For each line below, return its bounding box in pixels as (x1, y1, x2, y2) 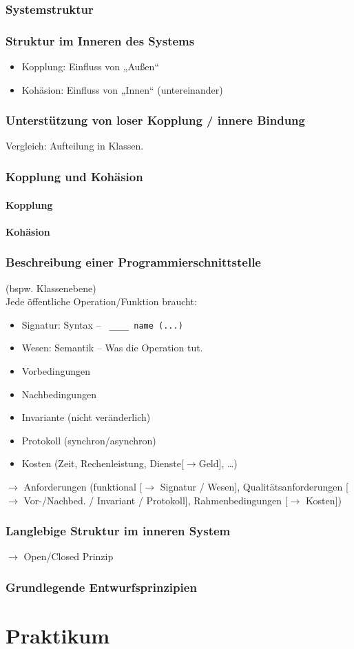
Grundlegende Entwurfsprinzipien (6, 578, 197, 595)
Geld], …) (198, 456, 238, 471)
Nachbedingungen (21, 387, 96, 401)
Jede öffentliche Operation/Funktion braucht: (6, 294, 197, 309)
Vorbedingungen (21, 363, 91, 378)
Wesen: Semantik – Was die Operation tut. (21, 340, 203, 355)
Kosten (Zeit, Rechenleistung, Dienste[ (21, 456, 184, 471)
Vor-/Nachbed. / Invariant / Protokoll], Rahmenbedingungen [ (23, 493, 288, 507)
